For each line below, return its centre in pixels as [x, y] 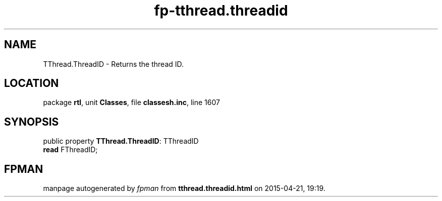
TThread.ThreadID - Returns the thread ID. [114, 64]
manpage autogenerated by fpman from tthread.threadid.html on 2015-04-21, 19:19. [184, 188]
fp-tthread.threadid [221, 11]
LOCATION [32, 83]
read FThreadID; [70, 150]
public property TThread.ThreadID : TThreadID [121, 141]
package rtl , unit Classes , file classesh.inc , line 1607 [131, 103]
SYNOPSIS [32, 122]
